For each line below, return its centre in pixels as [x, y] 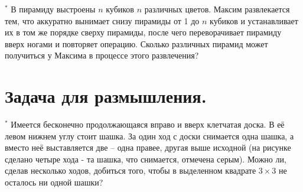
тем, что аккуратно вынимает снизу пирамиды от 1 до [102, 20]
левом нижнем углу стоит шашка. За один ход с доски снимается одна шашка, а [149, 136]
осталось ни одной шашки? [54, 182]
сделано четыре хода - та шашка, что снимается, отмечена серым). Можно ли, [146, 159]
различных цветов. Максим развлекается [217, 9]
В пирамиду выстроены [53, 9]
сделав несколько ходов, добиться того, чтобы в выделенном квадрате [131, 170]
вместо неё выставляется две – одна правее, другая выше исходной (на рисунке [148, 147]
